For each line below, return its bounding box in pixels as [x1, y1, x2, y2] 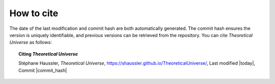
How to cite [9, 8, 59, 19]
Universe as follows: [9, 39, 52, 46]
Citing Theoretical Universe [18, 51, 78, 57]
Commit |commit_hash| [18, 67, 67, 73]
